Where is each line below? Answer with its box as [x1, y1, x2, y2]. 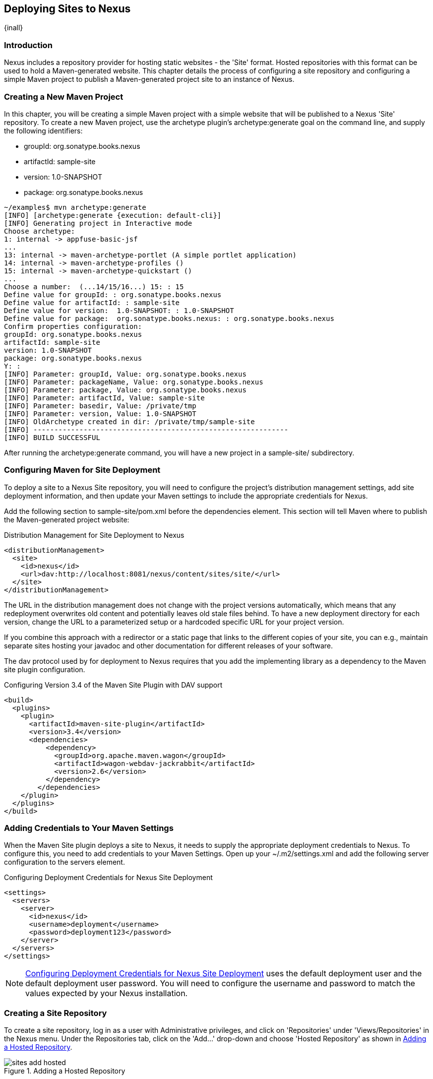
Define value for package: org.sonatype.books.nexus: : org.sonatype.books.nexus [4, 314, 334, 322]
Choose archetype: [4, 227, 75, 235]
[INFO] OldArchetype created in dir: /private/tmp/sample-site [4, 417, 255, 426]
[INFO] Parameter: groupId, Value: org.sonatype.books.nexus [4, 370, 247, 378]
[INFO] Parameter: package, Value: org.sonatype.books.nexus [4, 385, 247, 394]
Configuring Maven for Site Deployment [4, 465, 161, 475]
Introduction [4, 40, 53, 50]
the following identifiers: [4, 126, 83, 135]
